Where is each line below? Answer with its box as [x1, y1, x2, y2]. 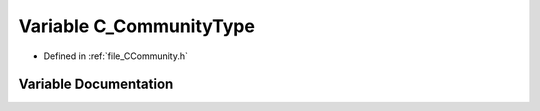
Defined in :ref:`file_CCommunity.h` [43, 50, 189, 62]
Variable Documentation [18, 76, 174, 93]
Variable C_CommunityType [18, 15, 255, 37]
